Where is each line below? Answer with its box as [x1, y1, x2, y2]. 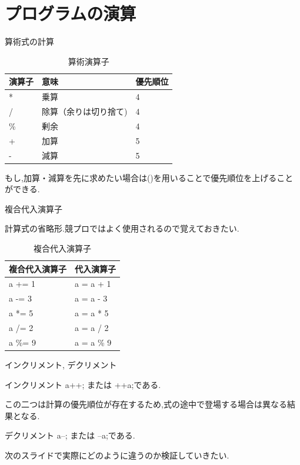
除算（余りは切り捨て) [42, 105, 128, 117]
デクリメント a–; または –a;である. [5, 429, 135, 441]
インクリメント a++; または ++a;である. [5, 378, 161, 390]
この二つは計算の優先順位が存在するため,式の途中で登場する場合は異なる [5, 398, 287, 410]
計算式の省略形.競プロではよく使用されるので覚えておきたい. [5, 222, 239, 235]
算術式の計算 [5, 35, 54, 48]
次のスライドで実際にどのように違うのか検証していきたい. [5, 449, 229, 461]
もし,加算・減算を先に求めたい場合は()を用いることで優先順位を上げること [5, 171, 294, 183]
